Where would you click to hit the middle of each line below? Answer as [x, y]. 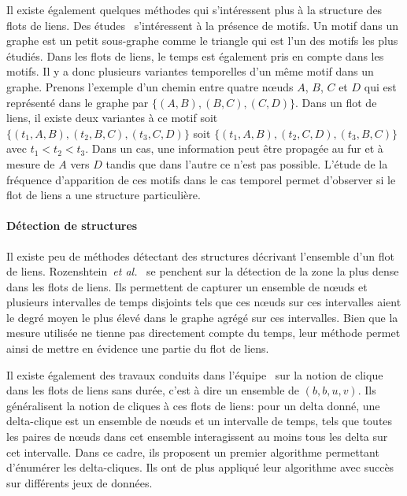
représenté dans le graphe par [78, 102]
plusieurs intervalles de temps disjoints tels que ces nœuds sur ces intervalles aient [204, 302]
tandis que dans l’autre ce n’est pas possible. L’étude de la [247, 163]
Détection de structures [72, 226]
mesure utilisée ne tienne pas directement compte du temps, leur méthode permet [203, 333]
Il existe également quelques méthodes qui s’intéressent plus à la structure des [194, 9]
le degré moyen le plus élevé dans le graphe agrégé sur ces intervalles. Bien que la [202, 317]
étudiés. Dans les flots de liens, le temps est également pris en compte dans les [195, 56]
